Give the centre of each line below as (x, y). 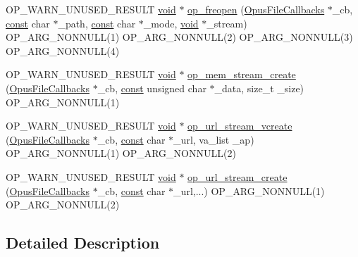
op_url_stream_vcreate (240, 126)
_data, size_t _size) (259, 88)
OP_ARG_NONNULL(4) (63, 50)
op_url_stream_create (237, 176)
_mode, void (171, 23)
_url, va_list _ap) (214, 139)
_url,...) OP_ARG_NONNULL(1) (249, 190)
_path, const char (97, 23)
